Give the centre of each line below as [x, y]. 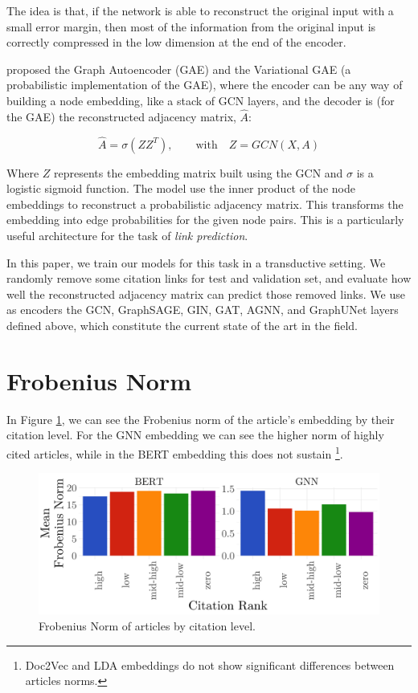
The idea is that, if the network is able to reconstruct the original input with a [200, 10]
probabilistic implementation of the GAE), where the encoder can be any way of [205, 85]
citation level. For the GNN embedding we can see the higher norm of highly [195, 435]
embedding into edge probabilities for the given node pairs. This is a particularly [205, 220]
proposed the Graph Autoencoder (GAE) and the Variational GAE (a [179, 69]
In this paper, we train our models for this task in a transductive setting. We [196, 262]
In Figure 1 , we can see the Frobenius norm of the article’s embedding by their [201, 419]
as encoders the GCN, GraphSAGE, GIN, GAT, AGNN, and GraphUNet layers [203, 310]
